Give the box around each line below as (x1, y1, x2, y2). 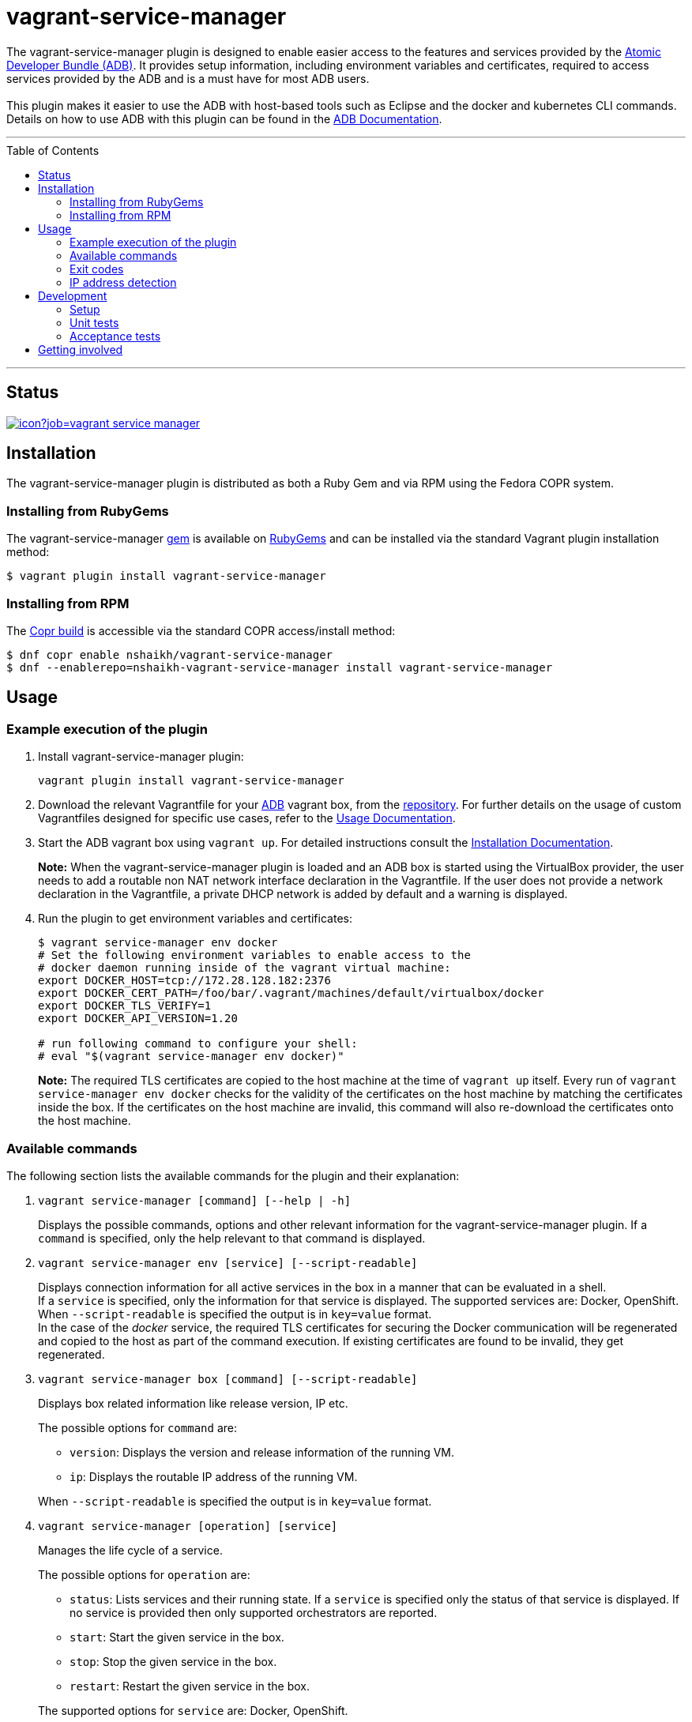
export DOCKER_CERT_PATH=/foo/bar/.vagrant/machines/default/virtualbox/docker (38, 987, 544, 1000)
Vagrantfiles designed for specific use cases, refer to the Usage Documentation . (38, 811, 456, 825)
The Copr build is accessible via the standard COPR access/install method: (6, 623, 396, 637)
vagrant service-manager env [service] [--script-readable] (38, 1256, 418, 1269)
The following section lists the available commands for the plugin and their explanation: (6, 1168, 460, 1182)
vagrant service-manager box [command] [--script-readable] (38, 1372, 418, 1385)
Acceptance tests (70, 329, 161, 343)
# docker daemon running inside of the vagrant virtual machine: (38, 961, 451, 975)
